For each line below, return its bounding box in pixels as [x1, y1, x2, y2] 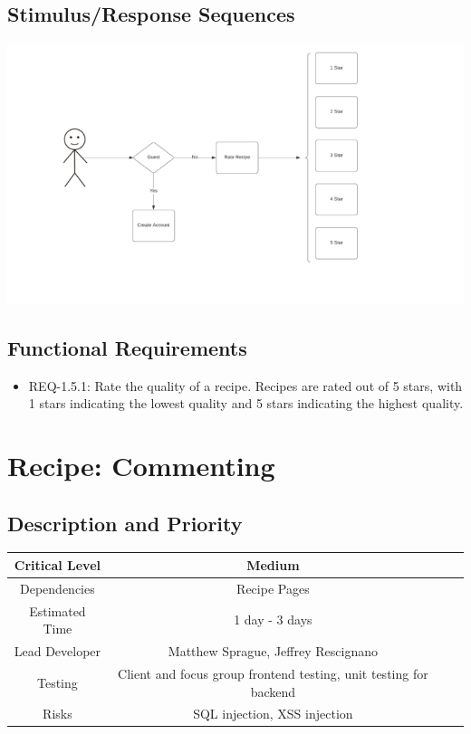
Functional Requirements [7, 333, 247, 361]
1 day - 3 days [234, 610, 312, 629]
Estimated [29, 601, 86, 620]
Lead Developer [14, 642, 101, 661]
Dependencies [20, 578, 95, 597]
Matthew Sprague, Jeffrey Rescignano [168, 642, 378, 661]
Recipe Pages [236, 578, 310, 597]
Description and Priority [7, 509, 243, 537]
